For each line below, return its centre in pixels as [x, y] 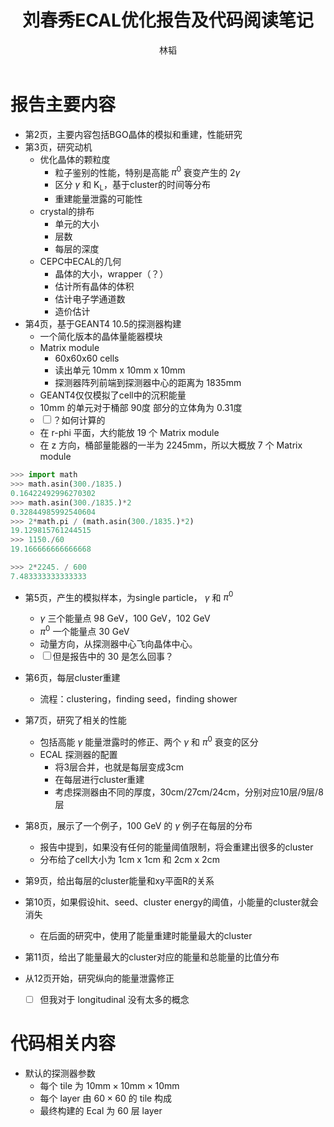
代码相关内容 [63, 1043]
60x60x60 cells [87, 358]
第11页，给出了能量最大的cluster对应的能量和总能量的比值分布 [152, 957]
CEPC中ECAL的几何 [80, 262]
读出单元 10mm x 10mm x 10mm [120, 370]
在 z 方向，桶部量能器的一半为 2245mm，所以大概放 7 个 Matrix [171, 445]
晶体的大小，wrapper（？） [111, 274]
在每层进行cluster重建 [99, 779]
